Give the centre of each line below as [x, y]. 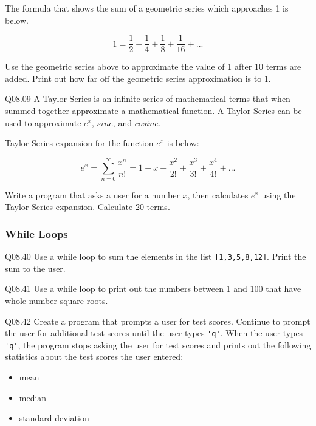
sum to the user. [35, 268]
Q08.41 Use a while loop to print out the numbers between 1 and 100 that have [153, 289]
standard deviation [54, 418]
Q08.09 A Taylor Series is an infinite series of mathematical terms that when [148, 99]
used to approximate [43, 122]
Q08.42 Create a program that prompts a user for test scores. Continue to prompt [158, 321]
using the [279, 194]
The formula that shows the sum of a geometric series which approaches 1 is [147, 8]
